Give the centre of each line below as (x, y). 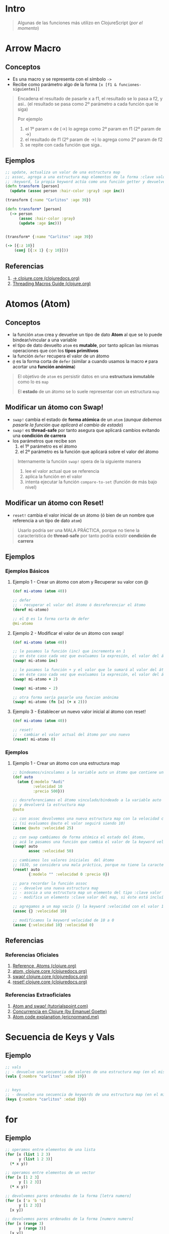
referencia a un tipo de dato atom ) (47, 520)
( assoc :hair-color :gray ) (47, 219)
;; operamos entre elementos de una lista (50, 1149)
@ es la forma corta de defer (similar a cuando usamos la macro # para (85, 361)
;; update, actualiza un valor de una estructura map (63, 172)
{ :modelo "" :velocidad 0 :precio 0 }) (69, 874)
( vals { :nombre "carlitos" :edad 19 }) (46, 1076)
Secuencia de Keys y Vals (60, 1037)
